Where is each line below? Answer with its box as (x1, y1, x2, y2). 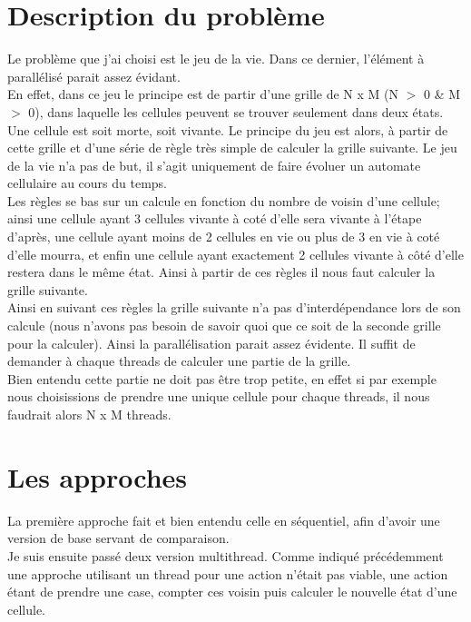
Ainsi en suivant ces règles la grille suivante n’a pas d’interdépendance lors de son (7, 298, 461, 317)
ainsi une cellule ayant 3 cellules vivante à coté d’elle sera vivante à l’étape (7, 209, 422, 228)
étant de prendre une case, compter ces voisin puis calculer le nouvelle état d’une (7, 582, 457, 601)
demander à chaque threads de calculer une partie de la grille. (7, 351, 351, 370)
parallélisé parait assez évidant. (7, 66, 181, 85)
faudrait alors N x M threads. (7, 405, 172, 423)
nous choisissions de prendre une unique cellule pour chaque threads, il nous (7, 387, 430, 406)
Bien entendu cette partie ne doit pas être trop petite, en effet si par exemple (7, 369, 437, 388)
